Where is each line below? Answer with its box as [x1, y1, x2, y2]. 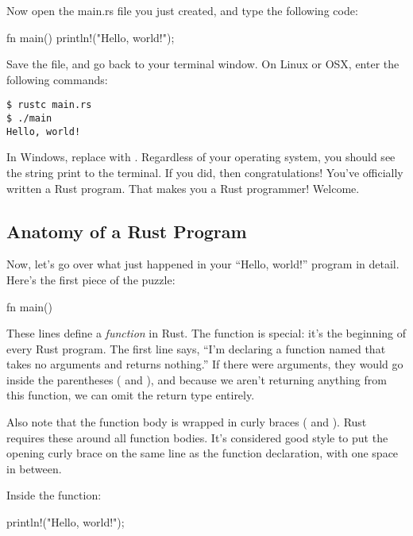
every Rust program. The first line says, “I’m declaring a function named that [6, 340, 386, 357]
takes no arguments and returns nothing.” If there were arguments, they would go [6, 356, 403, 372]
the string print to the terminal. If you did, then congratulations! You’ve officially [6, 164, 403, 180]
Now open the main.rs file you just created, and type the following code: [6, 2, 358, 18]
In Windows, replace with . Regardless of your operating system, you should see [6, 148, 396, 165]
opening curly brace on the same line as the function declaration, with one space [6, 445, 399, 461]
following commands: [6, 71, 108, 87]
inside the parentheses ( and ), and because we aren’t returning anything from [6, 371, 387, 388]
